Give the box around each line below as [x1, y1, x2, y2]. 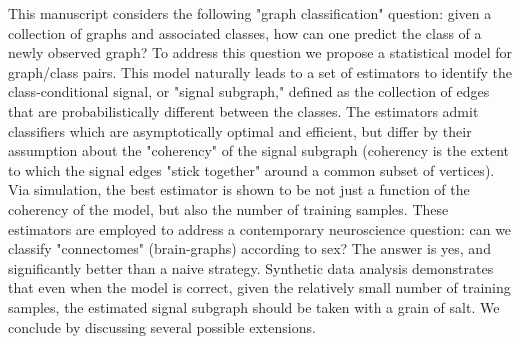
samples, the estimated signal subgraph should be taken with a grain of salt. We [8, 296, 500, 317]
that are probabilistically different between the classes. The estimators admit [8, 100, 479, 121]
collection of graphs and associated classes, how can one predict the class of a [8, 22, 482, 43]
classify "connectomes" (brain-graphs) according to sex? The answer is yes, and [8, 238, 491, 259]
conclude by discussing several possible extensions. [8, 316, 316, 337]
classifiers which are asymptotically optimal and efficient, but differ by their [8, 120, 472, 141]
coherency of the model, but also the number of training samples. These [8, 198, 449, 219]
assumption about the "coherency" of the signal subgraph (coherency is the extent [8, 140, 509, 161]
